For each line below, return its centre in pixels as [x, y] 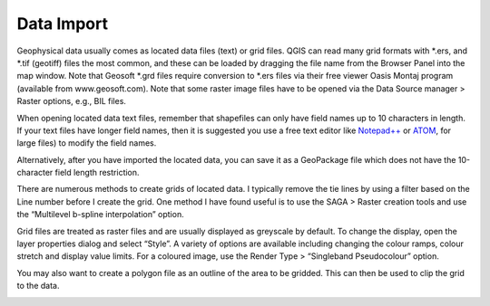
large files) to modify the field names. [87, 143]
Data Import [63, 24]
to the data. [38, 286]
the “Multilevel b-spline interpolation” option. [101, 215]
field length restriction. [97, 173]
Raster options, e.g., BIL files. [72, 101]
